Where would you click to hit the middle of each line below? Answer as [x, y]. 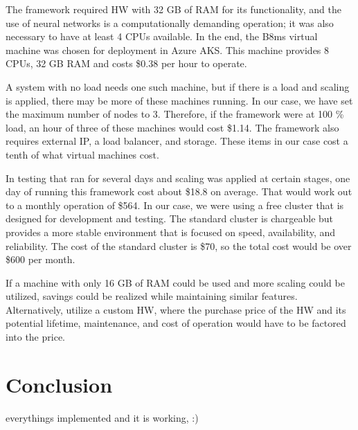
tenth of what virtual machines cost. [82, 154]
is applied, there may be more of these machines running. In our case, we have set [179, 100]
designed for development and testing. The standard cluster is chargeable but [170, 218]
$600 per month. [41, 259]
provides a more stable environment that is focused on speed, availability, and [171, 232]
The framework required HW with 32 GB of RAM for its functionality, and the [173, 9]
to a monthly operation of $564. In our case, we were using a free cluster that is [175, 205]
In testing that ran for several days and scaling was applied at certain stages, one [178, 178]
